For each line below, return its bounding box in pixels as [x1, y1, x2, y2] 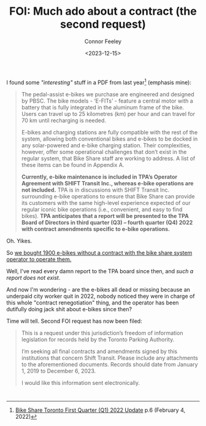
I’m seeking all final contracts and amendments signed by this [21, 347, 178, 355]
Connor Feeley [85, 37, 121, 45]
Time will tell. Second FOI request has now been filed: [6, 317, 142, 325]
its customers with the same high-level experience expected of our [21, 199, 191, 206]
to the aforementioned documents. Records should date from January [21, 360, 198, 368]
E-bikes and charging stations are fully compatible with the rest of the [21, 128, 198, 136]
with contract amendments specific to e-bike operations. [21, 225, 170, 233]
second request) [60, 17, 146, 31]
